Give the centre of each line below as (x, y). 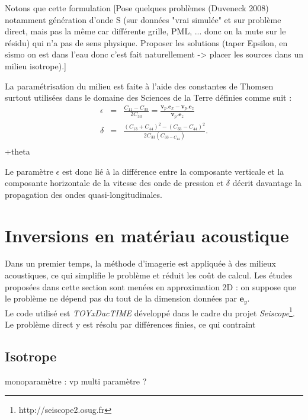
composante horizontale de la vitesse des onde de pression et (114, 183)
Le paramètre (29, 171)
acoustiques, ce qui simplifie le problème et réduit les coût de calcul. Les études (149, 275)
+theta (17, 151)
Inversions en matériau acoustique (147, 235)
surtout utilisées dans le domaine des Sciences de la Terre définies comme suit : (148, 97)
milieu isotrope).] (36, 65)
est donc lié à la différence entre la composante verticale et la (173, 171)
